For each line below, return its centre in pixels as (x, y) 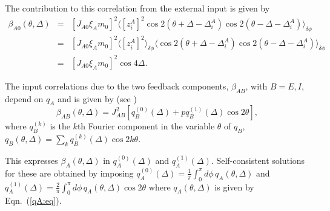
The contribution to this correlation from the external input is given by (137, 8)
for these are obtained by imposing (69, 173)
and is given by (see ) (97, 98)
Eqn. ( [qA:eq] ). (33, 200)
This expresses (31, 160)
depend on (24, 98)
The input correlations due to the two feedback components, (117, 86)
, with (256, 86)
